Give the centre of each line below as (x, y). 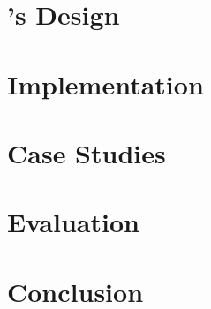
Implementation (105, 83)
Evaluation (73, 222)
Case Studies (87, 152)
